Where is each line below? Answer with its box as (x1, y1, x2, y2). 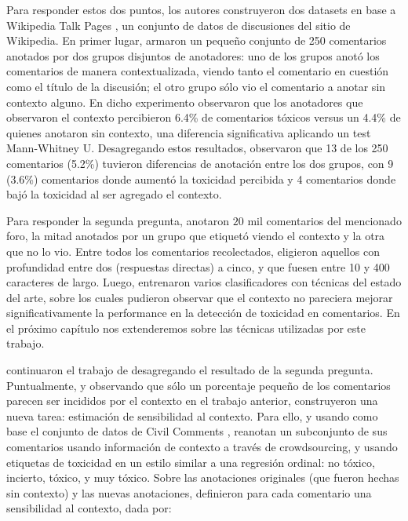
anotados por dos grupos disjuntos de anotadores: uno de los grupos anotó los (6, 47, 380, 64)
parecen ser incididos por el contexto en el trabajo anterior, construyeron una (6, 392, 378, 409)
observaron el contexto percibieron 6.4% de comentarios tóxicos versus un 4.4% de (6, 109, 401, 126)
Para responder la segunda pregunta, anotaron (6, 212, 230, 228)
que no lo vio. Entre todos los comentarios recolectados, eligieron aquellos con (6, 242, 380, 259)
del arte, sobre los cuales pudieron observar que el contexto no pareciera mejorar (6, 289, 393, 305)
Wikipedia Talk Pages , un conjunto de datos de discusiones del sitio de (6, 16, 351, 33)
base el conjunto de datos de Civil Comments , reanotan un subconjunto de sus (6, 423, 388, 439)
